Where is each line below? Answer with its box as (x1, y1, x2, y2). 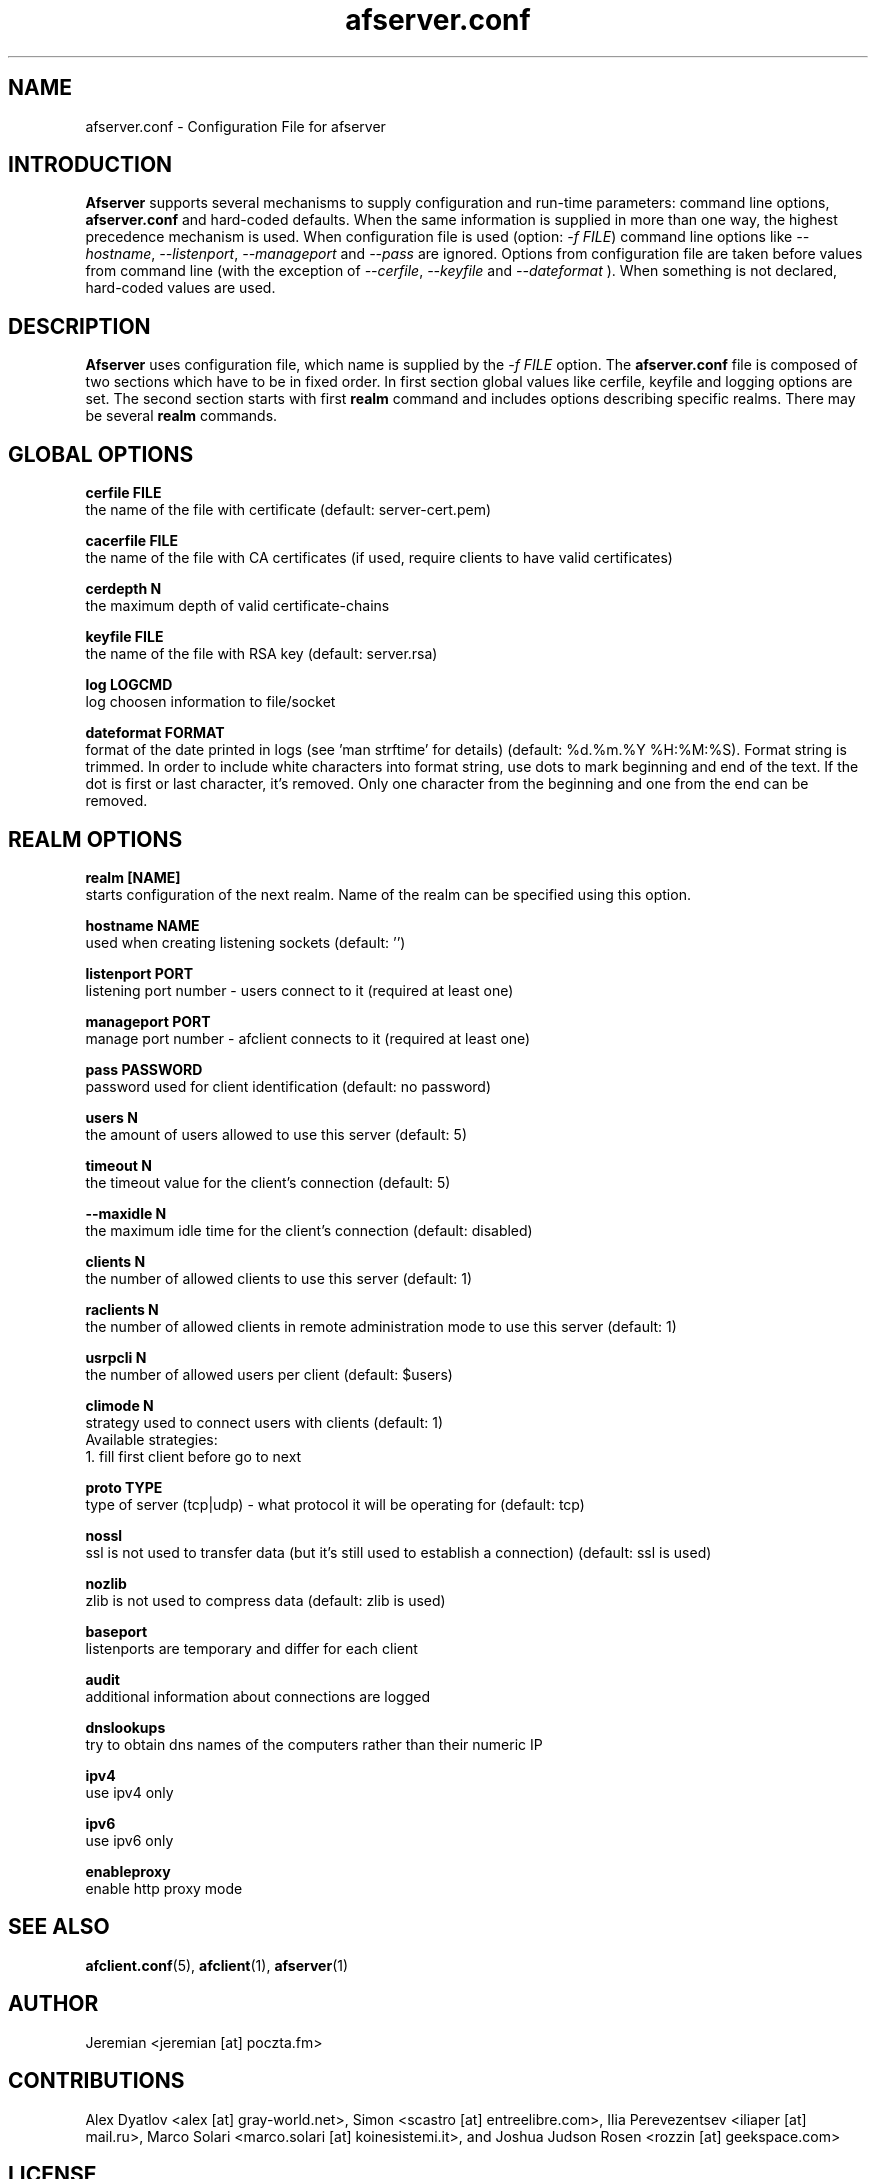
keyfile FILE (85, 628, 164, 646)
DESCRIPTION (8, 313, 151, 339)
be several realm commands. (85, 407, 278, 425)
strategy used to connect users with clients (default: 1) (85, 1413, 444, 1431)
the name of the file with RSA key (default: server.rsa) (85, 645, 438, 663)
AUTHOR (8, 1991, 99, 2017)
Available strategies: (85, 1430, 218, 1448)
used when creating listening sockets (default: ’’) (85, 933, 406, 951)
